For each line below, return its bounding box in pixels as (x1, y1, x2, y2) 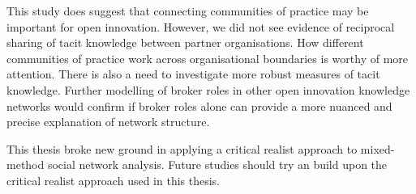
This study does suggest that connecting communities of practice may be (6, 2, 369, 19)
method (6, 156, 45, 173)
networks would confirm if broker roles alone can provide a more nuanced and (6, 97, 392, 114)
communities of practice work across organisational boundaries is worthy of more (6, 49, 408, 66)
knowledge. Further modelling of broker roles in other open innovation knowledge (6, 81, 410, 98)
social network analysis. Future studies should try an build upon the (47, 156, 388, 173)
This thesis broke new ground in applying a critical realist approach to (6, 140, 358, 157)
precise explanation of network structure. (6, 113, 210, 130)
